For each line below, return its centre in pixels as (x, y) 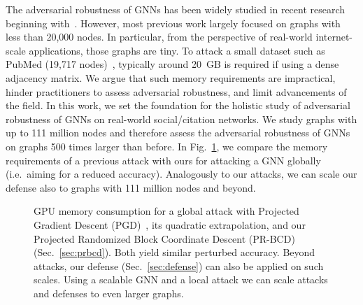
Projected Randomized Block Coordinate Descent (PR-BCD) (164, 238)
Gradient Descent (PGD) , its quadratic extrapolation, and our (170, 224)
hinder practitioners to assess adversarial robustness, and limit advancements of (176, 91)
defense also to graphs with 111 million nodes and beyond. (131, 187)
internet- (334, 37)
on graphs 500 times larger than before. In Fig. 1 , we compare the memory (167, 146)
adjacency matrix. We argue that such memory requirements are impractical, (171, 77)
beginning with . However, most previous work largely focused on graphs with (173, 23)
